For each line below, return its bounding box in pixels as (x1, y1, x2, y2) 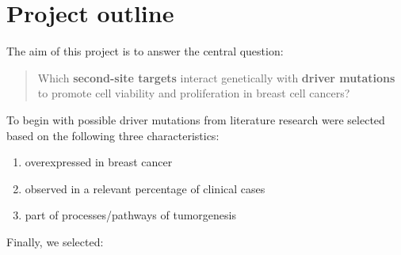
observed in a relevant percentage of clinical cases (25, 180, 265, 196)
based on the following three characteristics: (6, 127, 220, 143)
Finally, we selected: (6, 233, 104, 249)
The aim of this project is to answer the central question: (6, 43, 284, 59)
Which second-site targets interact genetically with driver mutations (37, 69, 395, 86)
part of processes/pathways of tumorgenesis (25, 207, 236, 223)
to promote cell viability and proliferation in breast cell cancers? (37, 85, 350, 101)
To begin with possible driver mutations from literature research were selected (6, 111, 385, 127)
